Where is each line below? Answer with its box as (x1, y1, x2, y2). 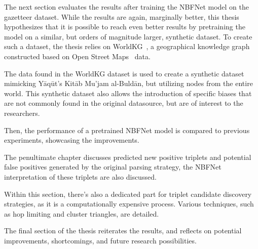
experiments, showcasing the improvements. (4, 135, 139, 145)
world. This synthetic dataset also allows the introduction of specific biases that (4, 88, 252, 98)
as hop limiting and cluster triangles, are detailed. (4, 208, 159, 219)
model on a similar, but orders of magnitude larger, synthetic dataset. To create (4, 31, 252, 41)
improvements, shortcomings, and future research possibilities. (4, 235, 197, 245)
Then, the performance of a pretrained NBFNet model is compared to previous (4, 124, 250, 135)
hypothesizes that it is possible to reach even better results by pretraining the (4, 21, 245, 32)
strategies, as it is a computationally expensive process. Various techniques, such (4, 198, 254, 209)
